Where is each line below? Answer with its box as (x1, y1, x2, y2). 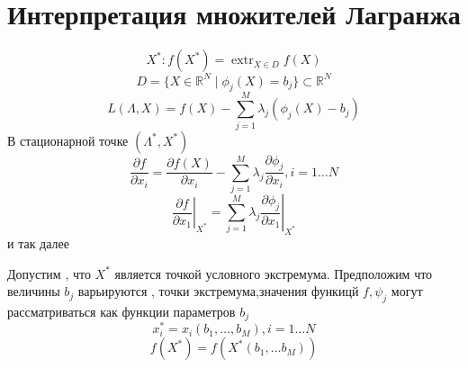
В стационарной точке (7, 130, 129, 149)
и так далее (7, 233, 69, 252)
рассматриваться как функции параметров (7, 301, 236, 320)
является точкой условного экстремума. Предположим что (114, 264, 433, 283)
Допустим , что (7, 264, 91, 283)
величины (7, 282, 60, 301)
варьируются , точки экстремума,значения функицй (77, 282, 359, 301)
